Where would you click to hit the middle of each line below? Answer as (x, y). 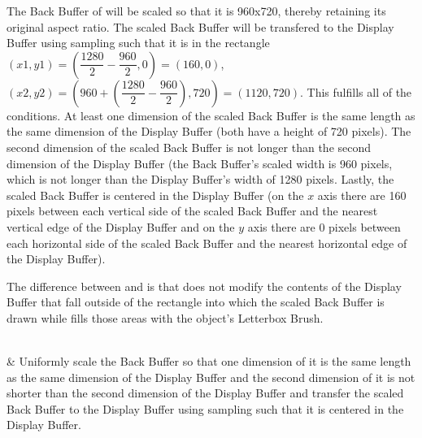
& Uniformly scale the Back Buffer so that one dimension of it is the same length (209, 361)
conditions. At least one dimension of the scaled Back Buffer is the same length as (211, 115)
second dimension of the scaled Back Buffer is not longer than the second (189, 147)
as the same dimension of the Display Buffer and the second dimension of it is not (211, 377)
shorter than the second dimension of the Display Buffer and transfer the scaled (205, 393)
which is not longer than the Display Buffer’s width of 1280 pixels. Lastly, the (200, 179)
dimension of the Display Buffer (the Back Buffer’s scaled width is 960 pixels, (200, 163)
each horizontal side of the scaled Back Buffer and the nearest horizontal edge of (207, 243)
